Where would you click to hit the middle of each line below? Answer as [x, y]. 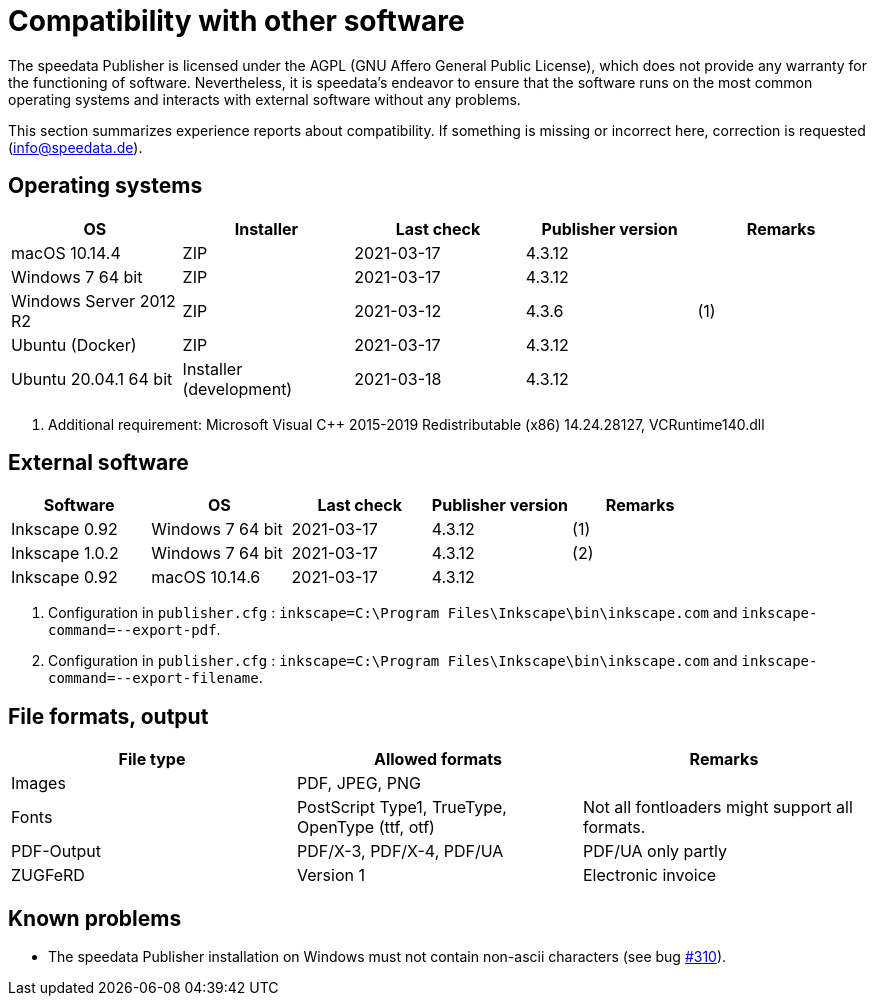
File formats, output [108, 716]
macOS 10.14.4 [66, 252]
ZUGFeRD [48, 875]
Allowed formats [437, 759]
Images [38, 783]
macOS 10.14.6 [206, 577]
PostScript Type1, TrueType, [401, 807]
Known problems [95, 918]
